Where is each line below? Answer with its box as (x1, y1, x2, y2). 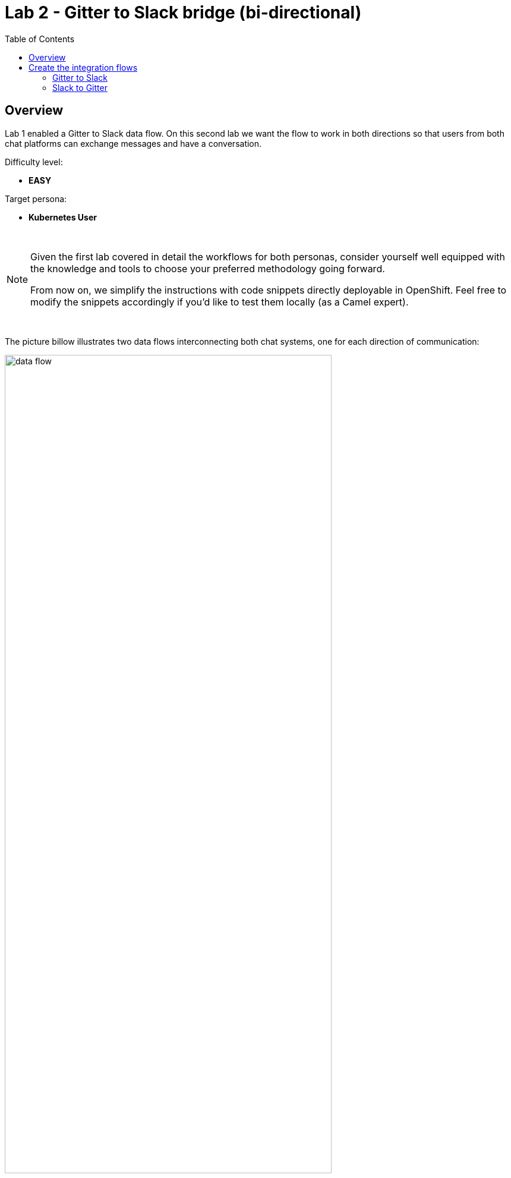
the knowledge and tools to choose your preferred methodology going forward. (30, 262, 385, 275)
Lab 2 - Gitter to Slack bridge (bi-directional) (5, 2, 362, 23)
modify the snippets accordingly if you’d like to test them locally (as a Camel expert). (30, 295, 409, 308)
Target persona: (5, 193, 67, 204)
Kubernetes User (29, 212, 97, 222)
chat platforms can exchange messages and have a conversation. (5, 138, 262, 149)
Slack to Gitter (52, 82, 108, 93)
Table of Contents (5, 33, 75, 44)
